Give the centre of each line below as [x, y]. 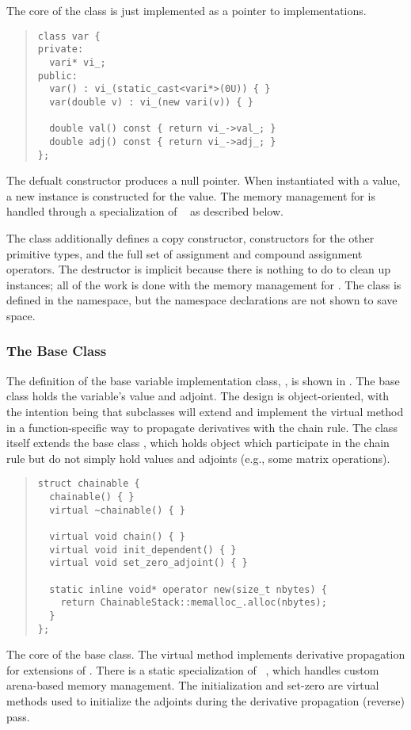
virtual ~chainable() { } [117, 510]
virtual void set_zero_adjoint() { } [148, 563]
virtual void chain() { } [117, 536]
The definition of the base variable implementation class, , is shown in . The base [203, 380]
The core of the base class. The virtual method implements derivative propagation [206, 654]
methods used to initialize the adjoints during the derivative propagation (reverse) [205, 700]
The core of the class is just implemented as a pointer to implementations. [186, 10]
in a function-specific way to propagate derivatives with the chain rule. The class [202, 427]
